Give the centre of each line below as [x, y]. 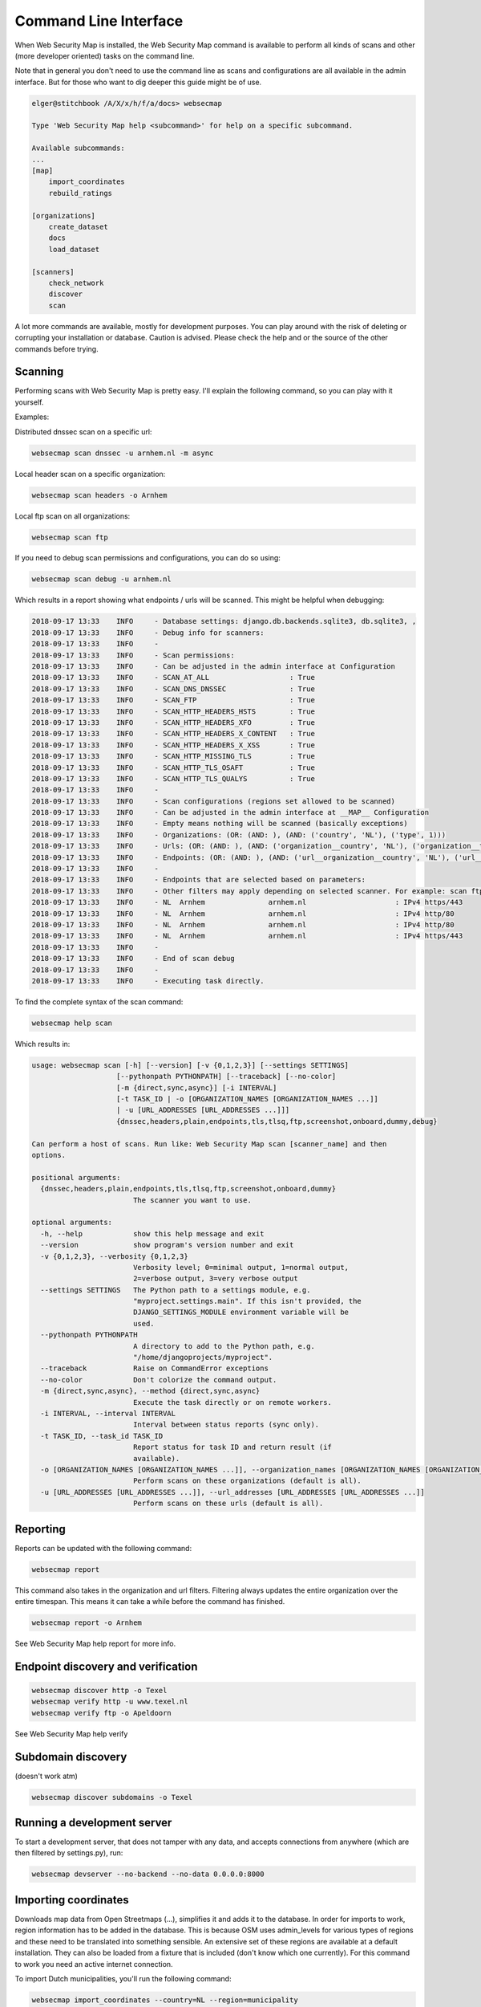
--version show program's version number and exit [167, 1245]
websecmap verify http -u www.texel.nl [110, 1702]
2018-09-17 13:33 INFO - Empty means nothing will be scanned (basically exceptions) [220, 824]
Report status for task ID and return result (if [232, 1447]
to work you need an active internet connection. [94, 1964]
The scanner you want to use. [192, 1200]
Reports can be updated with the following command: [103, 1548]
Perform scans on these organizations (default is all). [247, 1481]
